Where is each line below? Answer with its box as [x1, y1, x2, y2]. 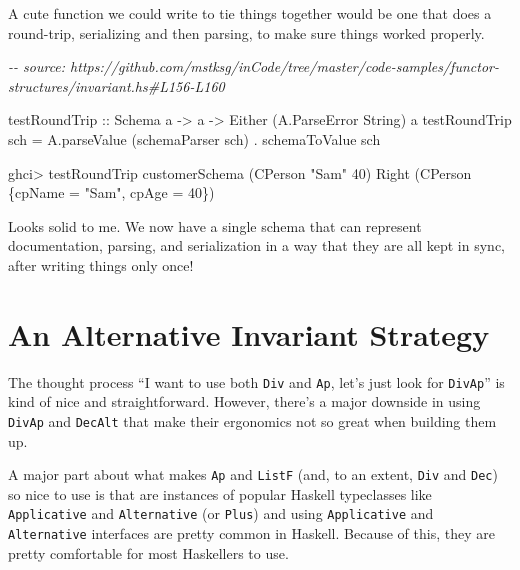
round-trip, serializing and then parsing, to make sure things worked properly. [8, 22, 485, 43]
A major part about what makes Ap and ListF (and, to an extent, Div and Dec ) [8, 464, 498, 485]
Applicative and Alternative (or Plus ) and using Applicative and [8, 503, 434, 524]
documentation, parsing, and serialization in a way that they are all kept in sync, [8, 235, 505, 256]
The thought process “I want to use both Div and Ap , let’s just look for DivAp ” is [8, 371, 505, 392]
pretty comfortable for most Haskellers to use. [8, 542, 289, 563]
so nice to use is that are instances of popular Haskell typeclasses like [8, 483, 432, 504]
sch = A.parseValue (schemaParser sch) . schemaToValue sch [8, 128, 381, 149]
